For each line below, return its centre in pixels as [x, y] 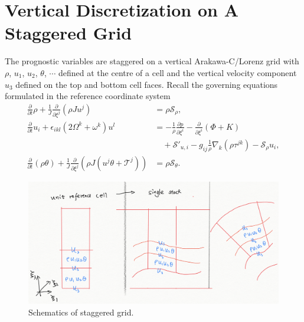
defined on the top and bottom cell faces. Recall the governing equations [147, 84]
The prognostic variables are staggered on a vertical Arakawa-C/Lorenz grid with [152, 61]
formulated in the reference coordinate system [88, 96]
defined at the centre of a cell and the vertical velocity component [178, 72]
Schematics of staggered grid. [81, 312]
